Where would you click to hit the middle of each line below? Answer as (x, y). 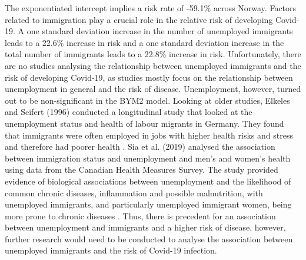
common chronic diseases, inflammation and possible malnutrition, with (134, 192)
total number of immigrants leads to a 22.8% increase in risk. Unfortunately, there (153, 54)
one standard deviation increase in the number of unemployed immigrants (160, 31)
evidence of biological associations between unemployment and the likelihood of (148, 181)
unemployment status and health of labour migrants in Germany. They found (144, 123)
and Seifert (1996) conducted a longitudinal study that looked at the (129, 112)
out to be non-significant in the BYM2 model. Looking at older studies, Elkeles (147, 100)
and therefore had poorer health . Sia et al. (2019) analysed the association (140, 147)
